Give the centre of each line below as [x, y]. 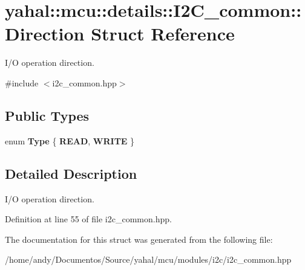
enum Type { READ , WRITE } [70, 140]
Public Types [47, 115]
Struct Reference [163, 34]
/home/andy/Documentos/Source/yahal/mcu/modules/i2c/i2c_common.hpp [148, 259]
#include [22, 82]
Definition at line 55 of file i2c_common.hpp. [88, 219]
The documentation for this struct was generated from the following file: [139, 239]
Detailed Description [71, 173]
